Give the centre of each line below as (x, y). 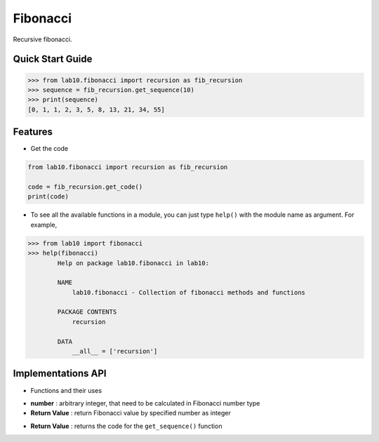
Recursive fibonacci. (43, 39)
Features (33, 132)
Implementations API (60, 374)
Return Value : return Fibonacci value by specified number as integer (131, 413)
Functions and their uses (66, 390)
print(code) (48, 197)
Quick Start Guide (53, 59)
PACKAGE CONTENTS (87, 312)
